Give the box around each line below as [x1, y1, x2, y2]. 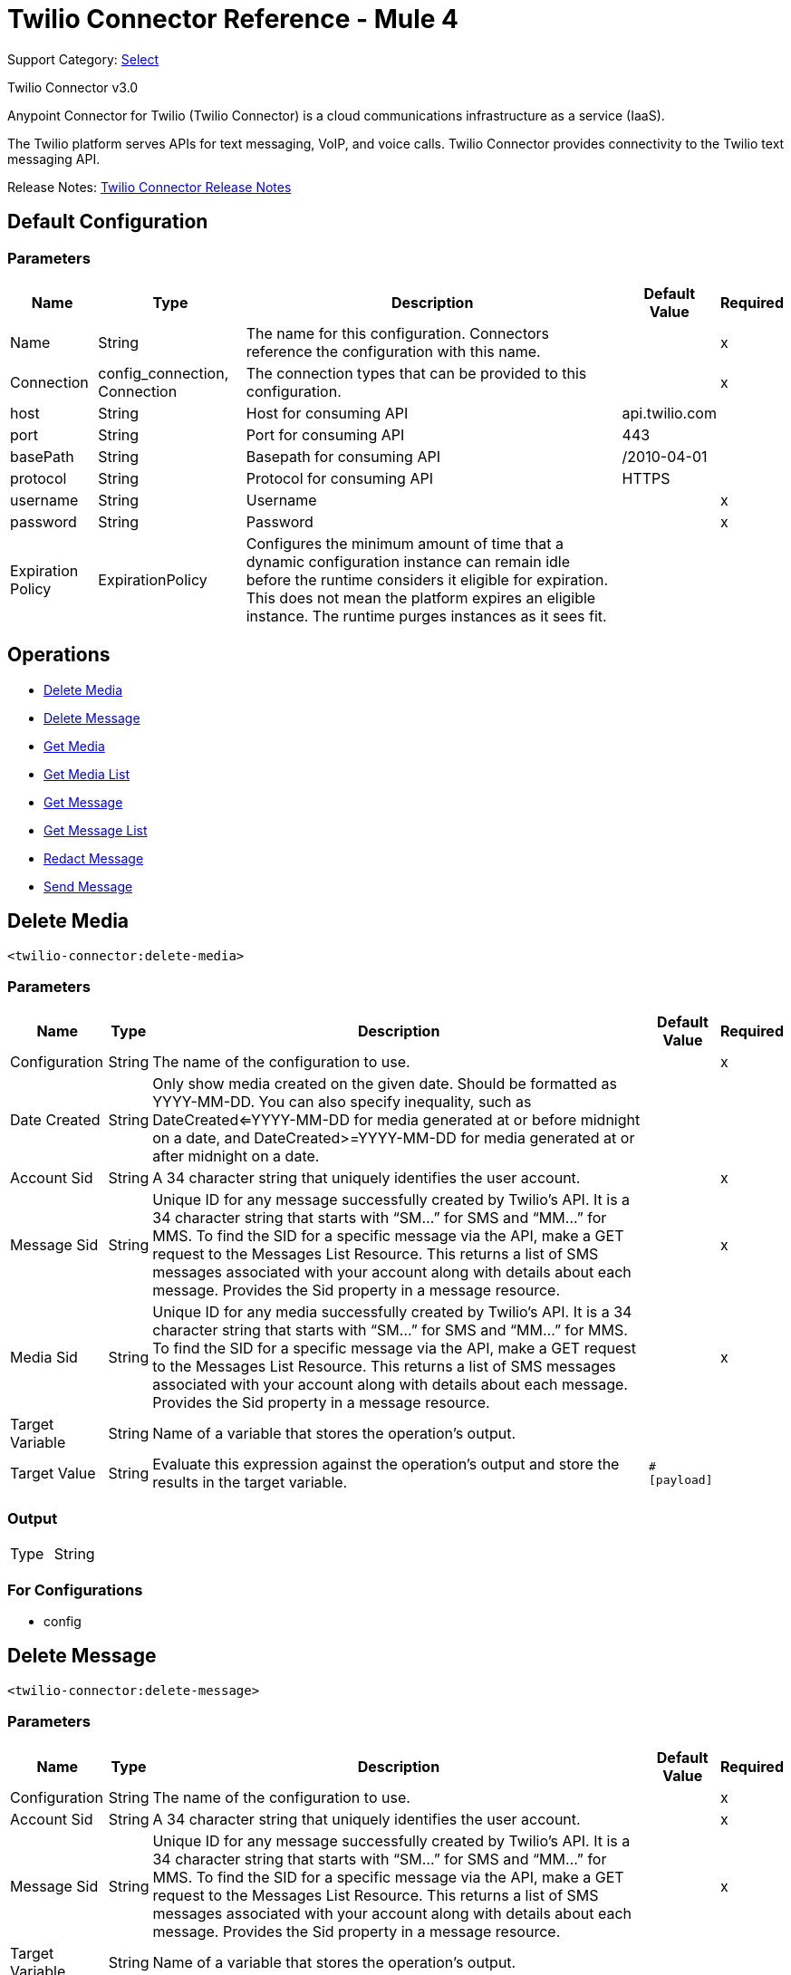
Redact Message [43, 850, 144, 866]
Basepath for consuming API [246, 447, 440, 466]
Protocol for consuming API [246, 468, 433, 487]
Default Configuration [7, 210, 208, 234]
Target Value [10, 1464, 96, 1483]
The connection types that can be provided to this [246, 363, 587, 382]
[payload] [649, 1473, 713, 1488]
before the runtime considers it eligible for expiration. [246, 570, 609, 589]
